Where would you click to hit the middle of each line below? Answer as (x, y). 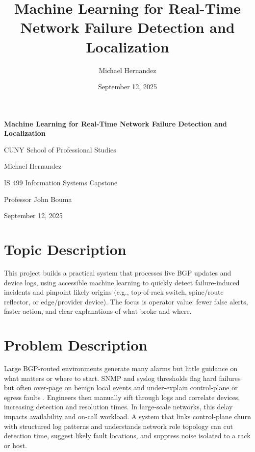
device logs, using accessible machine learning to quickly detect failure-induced (122, 282)
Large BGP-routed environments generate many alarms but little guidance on (121, 368)
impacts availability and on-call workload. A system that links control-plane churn (127, 416)
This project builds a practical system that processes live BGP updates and (118, 272)
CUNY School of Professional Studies (60, 149)
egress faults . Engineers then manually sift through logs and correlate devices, (122, 397)
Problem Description (76, 345)
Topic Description (65, 249)
